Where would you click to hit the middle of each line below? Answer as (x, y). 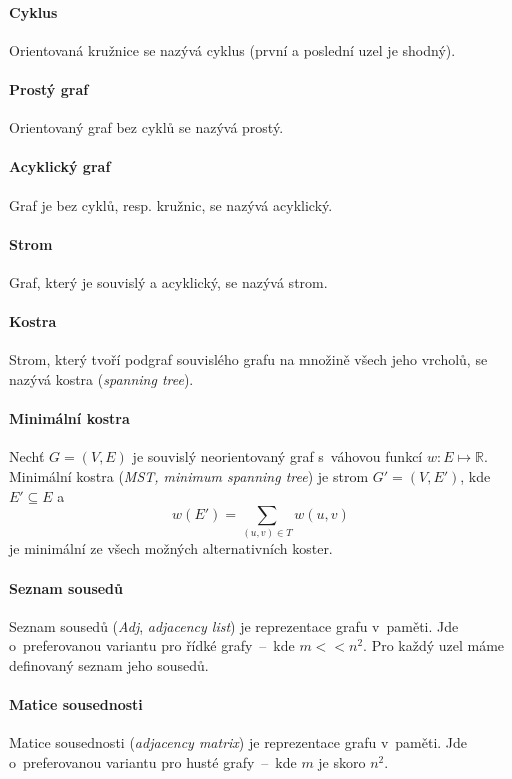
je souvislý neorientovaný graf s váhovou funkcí (277, 456)
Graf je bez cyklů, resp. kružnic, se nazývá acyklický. (171, 204)
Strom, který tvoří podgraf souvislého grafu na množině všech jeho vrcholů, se (248, 359)
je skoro (342, 762)
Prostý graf (49, 88)
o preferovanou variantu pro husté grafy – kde (153, 762)
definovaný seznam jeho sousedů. (109, 665)
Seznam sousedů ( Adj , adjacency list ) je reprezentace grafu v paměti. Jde (234, 625)
